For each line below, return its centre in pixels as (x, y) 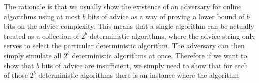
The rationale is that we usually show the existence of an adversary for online (123, 6)
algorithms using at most (42, 16)
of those (16, 75)
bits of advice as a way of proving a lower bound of (166, 16)
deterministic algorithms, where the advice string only (172, 36)
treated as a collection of (42, 36)
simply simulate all (33, 55)
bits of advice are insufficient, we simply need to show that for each (145, 65)
